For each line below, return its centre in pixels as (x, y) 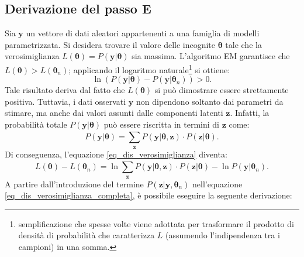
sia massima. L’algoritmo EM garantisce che (211, 56)
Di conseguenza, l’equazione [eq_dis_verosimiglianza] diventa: (116, 154)
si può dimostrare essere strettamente (222, 90)
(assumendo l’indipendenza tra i (223, 235)
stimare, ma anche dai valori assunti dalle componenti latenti (114, 113)
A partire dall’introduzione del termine (74, 184)
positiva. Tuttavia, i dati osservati (65, 101)
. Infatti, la (250, 113)
